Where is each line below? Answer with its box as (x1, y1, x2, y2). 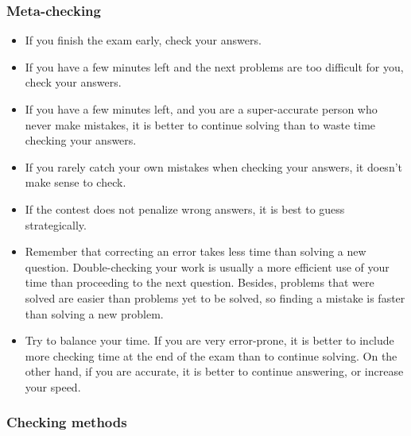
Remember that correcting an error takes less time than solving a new (25, 243, 366, 260)
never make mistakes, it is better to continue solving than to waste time (25, 116, 376, 133)
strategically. (25, 216, 87, 233)
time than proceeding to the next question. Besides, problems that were (25, 274, 374, 291)
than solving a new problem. (25, 305, 164, 322)
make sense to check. (25, 174, 126, 191)
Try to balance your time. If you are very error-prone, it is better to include (25, 332, 394, 349)
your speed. (25, 378, 81, 395)
